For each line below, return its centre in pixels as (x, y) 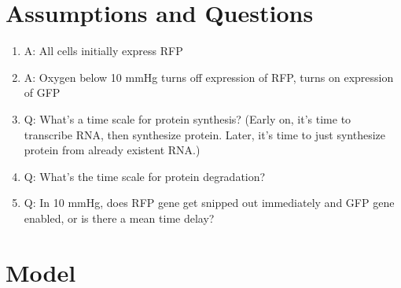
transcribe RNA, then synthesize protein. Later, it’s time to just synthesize (204, 134)
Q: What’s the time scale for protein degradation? (145, 176)
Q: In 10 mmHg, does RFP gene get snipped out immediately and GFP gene (209, 203)
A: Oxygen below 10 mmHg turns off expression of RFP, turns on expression (209, 77)
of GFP (42, 92)
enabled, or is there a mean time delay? (119, 218)
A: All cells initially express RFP (103, 51)
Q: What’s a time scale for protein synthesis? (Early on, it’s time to (188, 118)
